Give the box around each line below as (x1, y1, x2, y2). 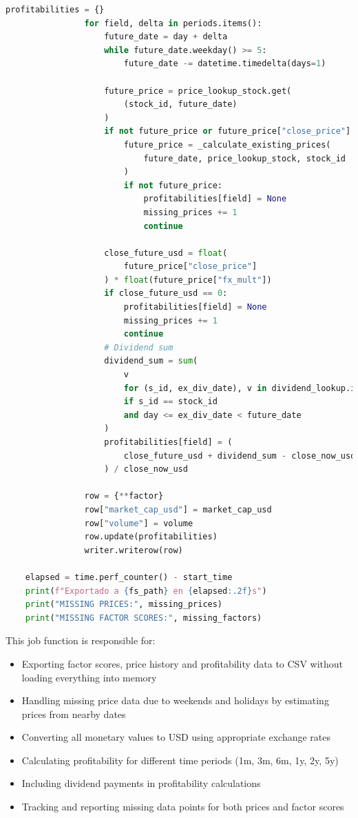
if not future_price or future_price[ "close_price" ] (104, 126, 351, 137)
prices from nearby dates (21, 706, 126, 721)
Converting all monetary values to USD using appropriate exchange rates (21, 730, 331, 744)
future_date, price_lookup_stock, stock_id (143, 153, 346, 163)
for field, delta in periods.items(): (84, 18, 262, 28)
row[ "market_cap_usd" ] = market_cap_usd (84, 504, 272, 515)
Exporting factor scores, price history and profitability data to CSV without (21, 656, 344, 670)
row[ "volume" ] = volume (84, 518, 193, 528)
